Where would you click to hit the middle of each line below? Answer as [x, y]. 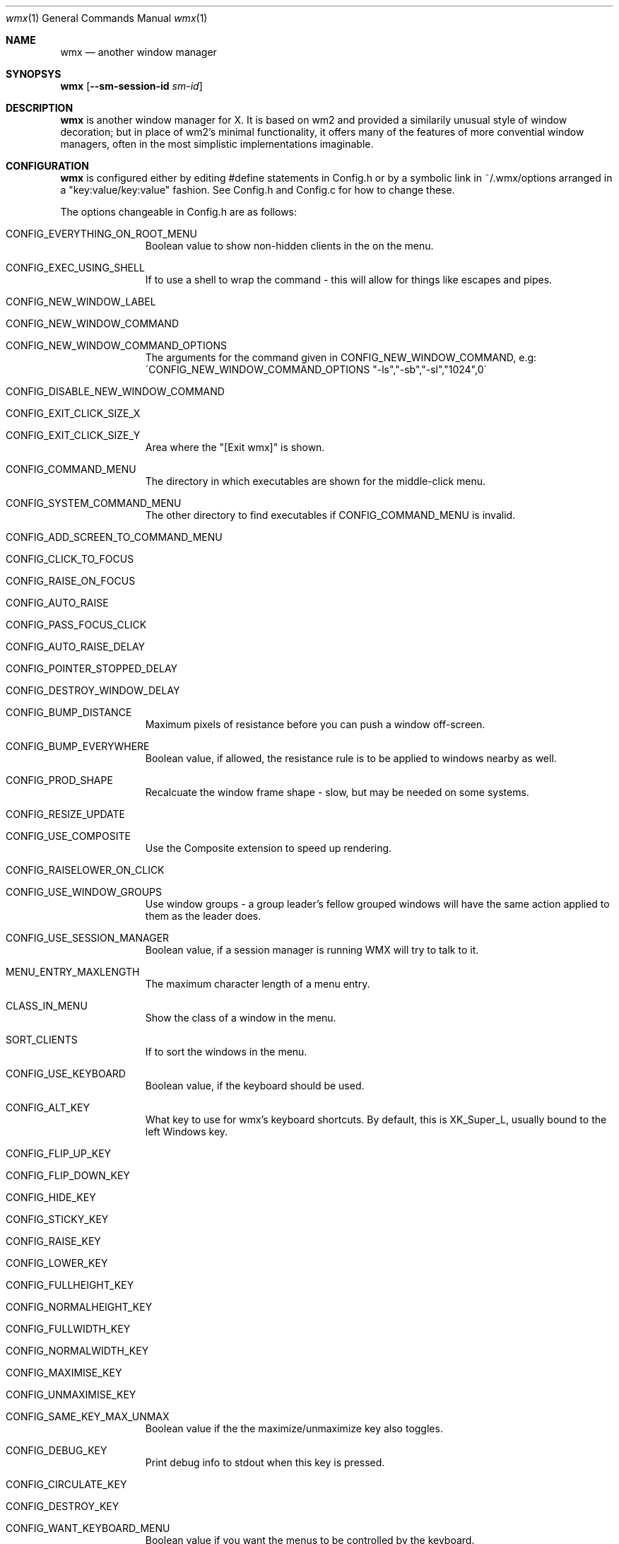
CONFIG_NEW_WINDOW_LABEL [81, 302]
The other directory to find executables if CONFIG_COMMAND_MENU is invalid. [330, 515]
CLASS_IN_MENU [47, 1006]
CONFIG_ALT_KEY [48, 1107]
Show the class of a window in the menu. [241, 1018]
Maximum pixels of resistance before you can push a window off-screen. [315, 724]
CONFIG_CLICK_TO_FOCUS [70, 559]
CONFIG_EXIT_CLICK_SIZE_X [73, 413]
